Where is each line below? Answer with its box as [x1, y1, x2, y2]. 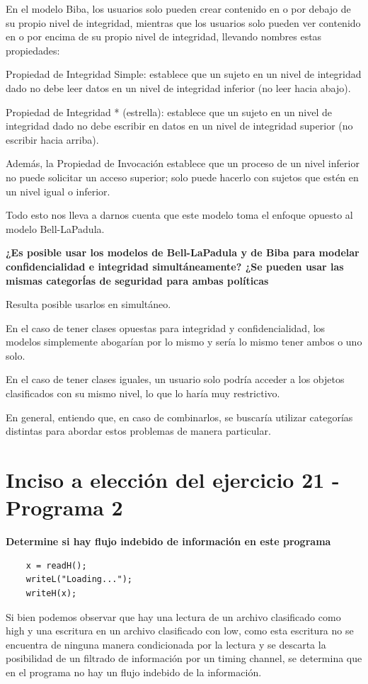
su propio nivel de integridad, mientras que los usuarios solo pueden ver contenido [6, 15, 361, 30]
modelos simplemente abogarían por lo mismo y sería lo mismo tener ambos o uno [6, 334, 362, 349]
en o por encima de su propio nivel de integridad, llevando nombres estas [6, 29, 322, 44]
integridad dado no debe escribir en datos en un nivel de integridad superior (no [6, 118, 353, 133]
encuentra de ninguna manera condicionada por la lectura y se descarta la [6, 637, 326, 651]
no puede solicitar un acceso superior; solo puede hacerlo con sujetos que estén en [6, 169, 359, 184]
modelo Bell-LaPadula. [6, 221, 105, 236]
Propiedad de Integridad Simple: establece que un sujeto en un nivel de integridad [6, 67, 362, 81]
